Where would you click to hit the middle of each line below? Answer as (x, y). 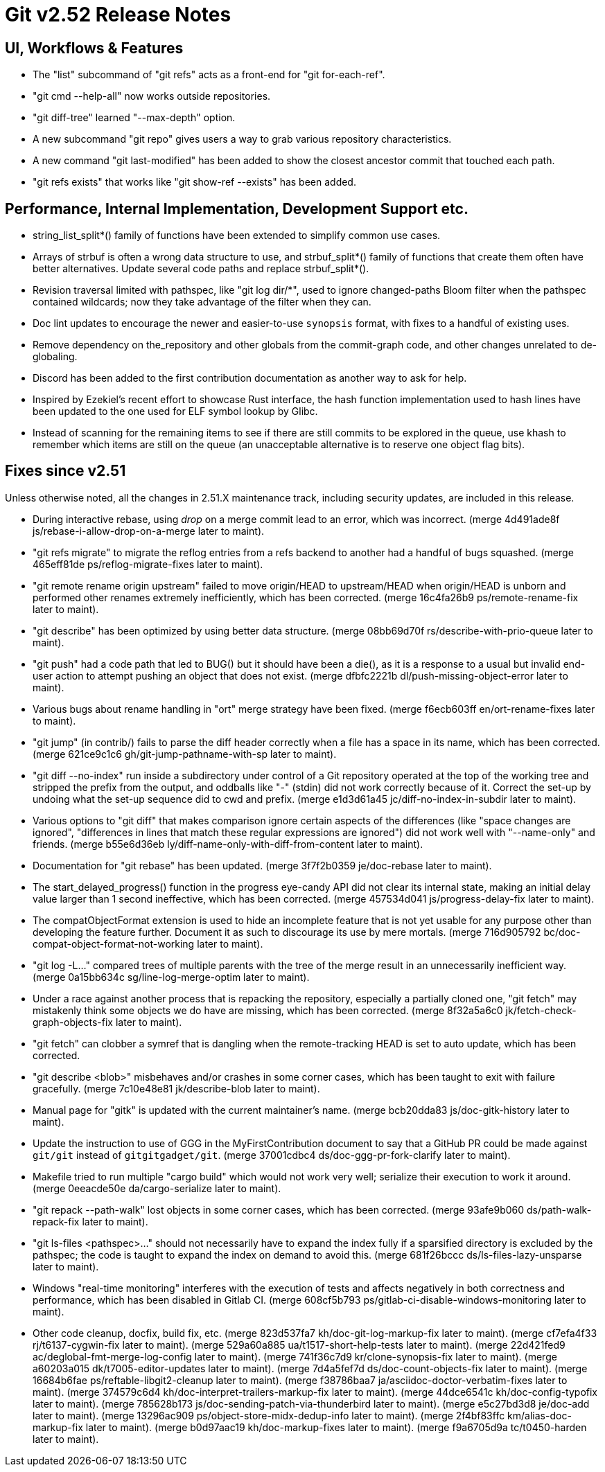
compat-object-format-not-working (114, 943)
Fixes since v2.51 (65, 471)
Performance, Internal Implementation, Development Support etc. (237, 209)
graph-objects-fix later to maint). (107, 1022)
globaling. (55, 357)
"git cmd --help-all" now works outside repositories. (152, 96)
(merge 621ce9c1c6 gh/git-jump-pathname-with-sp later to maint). (185, 754)
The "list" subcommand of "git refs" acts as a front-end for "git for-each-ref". (209, 75)
